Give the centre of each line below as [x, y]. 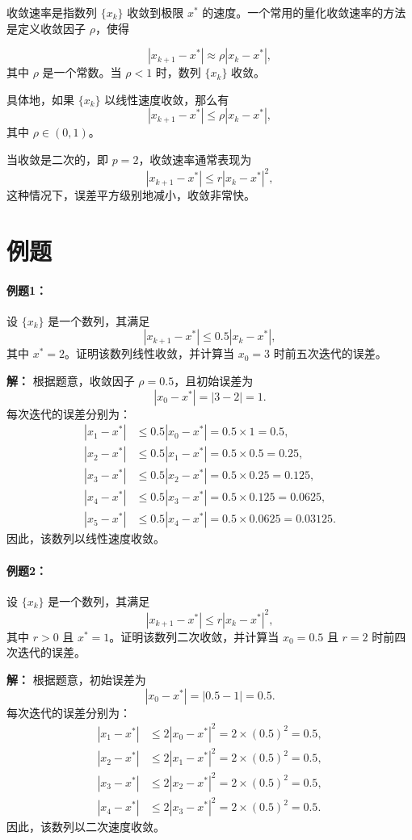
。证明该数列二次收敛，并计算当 [194, 636]
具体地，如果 [40, 99]
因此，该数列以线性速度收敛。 [86, 538]
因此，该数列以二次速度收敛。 [86, 827]
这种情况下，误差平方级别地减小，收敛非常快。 [131, 195]
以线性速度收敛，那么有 [167, 99]
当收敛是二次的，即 [57, 159]
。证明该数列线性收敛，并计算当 [150, 353]
